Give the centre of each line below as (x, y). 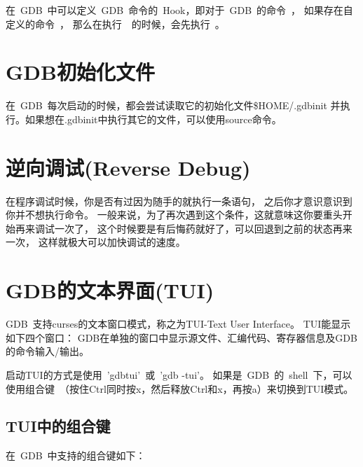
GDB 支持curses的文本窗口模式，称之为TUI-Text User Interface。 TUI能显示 (178, 324)
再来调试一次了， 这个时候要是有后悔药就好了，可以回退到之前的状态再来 (184, 228)
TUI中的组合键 (58, 426)
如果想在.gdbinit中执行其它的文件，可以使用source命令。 (153, 119)
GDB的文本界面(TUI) (110, 290)
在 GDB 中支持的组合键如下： (76, 455)
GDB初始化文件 (80, 72)
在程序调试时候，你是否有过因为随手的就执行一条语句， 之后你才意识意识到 (179, 201)
